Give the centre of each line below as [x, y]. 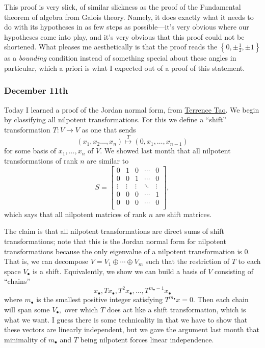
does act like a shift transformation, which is [176, 309]
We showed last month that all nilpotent [167, 151]
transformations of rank [41, 160]
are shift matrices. [183, 214]
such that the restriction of [188, 261]
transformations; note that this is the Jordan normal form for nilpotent [115, 241]
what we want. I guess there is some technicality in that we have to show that [126, 319]
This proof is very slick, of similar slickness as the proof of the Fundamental [123, 7]
